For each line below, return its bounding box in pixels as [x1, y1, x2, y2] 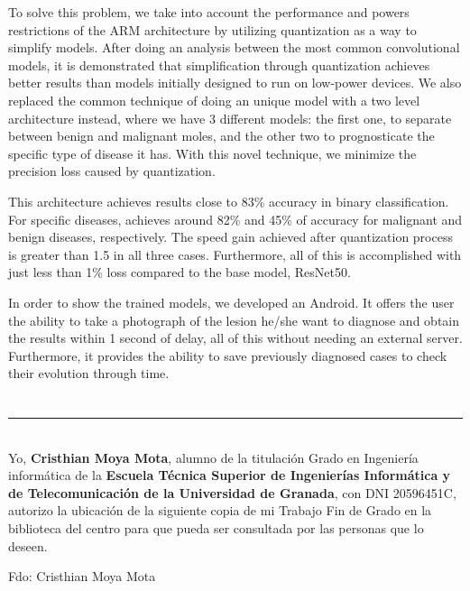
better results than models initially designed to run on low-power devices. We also [8, 73, 462, 92]
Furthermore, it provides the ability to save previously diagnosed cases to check [8, 346, 447, 365]
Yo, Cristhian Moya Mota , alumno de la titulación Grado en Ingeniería [8, 448, 419, 466]
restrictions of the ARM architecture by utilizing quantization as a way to [8, 20, 417, 39]
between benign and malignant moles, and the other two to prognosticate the [8, 126, 435, 145]
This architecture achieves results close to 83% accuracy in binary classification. [8, 191, 449, 210]
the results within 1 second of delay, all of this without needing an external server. [8, 328, 463, 347]
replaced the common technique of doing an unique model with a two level [8, 90, 420, 109]
